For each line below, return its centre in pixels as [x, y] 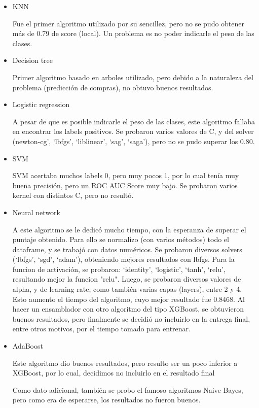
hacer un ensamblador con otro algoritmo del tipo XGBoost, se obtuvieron [128, 309]
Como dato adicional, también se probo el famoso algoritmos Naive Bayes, [128, 389]
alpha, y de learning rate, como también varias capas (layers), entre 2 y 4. [127, 289]
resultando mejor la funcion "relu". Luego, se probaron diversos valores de [127, 279]
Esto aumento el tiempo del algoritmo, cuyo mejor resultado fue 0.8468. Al [128, 299]
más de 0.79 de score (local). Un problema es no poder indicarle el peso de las [133, 33]
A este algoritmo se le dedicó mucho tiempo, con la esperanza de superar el [129, 229]
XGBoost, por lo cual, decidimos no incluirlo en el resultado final [114, 373]
